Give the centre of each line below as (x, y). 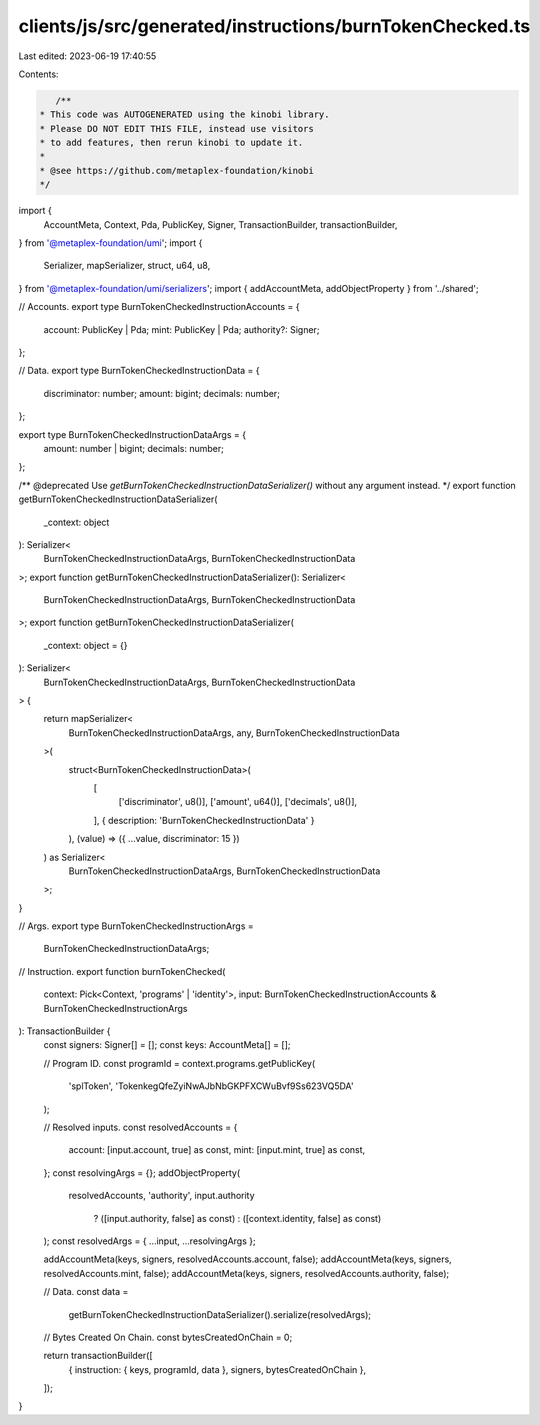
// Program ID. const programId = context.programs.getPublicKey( (179, 1063)
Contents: (38, 74)
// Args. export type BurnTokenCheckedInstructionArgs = (136, 926)
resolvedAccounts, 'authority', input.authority (161, 1196)
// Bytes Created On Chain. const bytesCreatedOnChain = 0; (168, 1337)
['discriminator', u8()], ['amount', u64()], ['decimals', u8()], (238, 802)
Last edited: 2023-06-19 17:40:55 (87, 56)
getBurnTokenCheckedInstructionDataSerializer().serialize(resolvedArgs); (220, 1314)
